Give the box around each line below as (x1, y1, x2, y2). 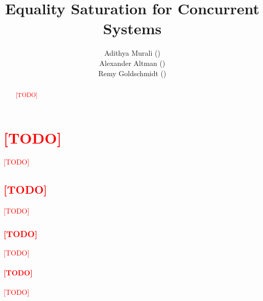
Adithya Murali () (104, 48, 160, 58)
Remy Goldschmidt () (98, 67, 166, 78)
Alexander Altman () (99, 57, 165, 68)
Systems (103, 18, 162, 39)
